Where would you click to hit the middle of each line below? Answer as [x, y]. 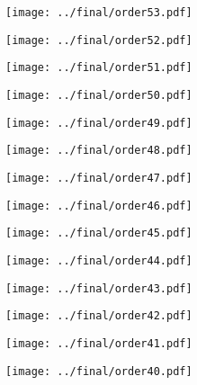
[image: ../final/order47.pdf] [99, 178]
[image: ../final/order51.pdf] [99, 68]
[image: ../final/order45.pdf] [99, 233]
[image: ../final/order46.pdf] [99, 206]
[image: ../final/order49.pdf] [99, 123]
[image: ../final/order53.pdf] [99, 13]
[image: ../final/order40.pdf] [99, 371]
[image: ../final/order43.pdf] [99, 288]
